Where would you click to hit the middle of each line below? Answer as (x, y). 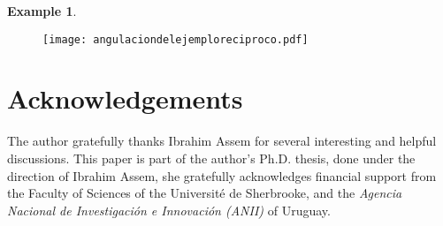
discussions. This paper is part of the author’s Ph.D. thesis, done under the (211, 158)
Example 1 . (42, 11)
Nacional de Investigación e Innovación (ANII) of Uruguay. (169, 210)
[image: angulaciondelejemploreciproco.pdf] (176, 39)
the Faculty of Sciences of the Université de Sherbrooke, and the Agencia (205, 193)
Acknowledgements (125, 98)
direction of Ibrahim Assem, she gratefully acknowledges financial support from (222, 175)
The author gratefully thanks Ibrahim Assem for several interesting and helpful (222, 141)
